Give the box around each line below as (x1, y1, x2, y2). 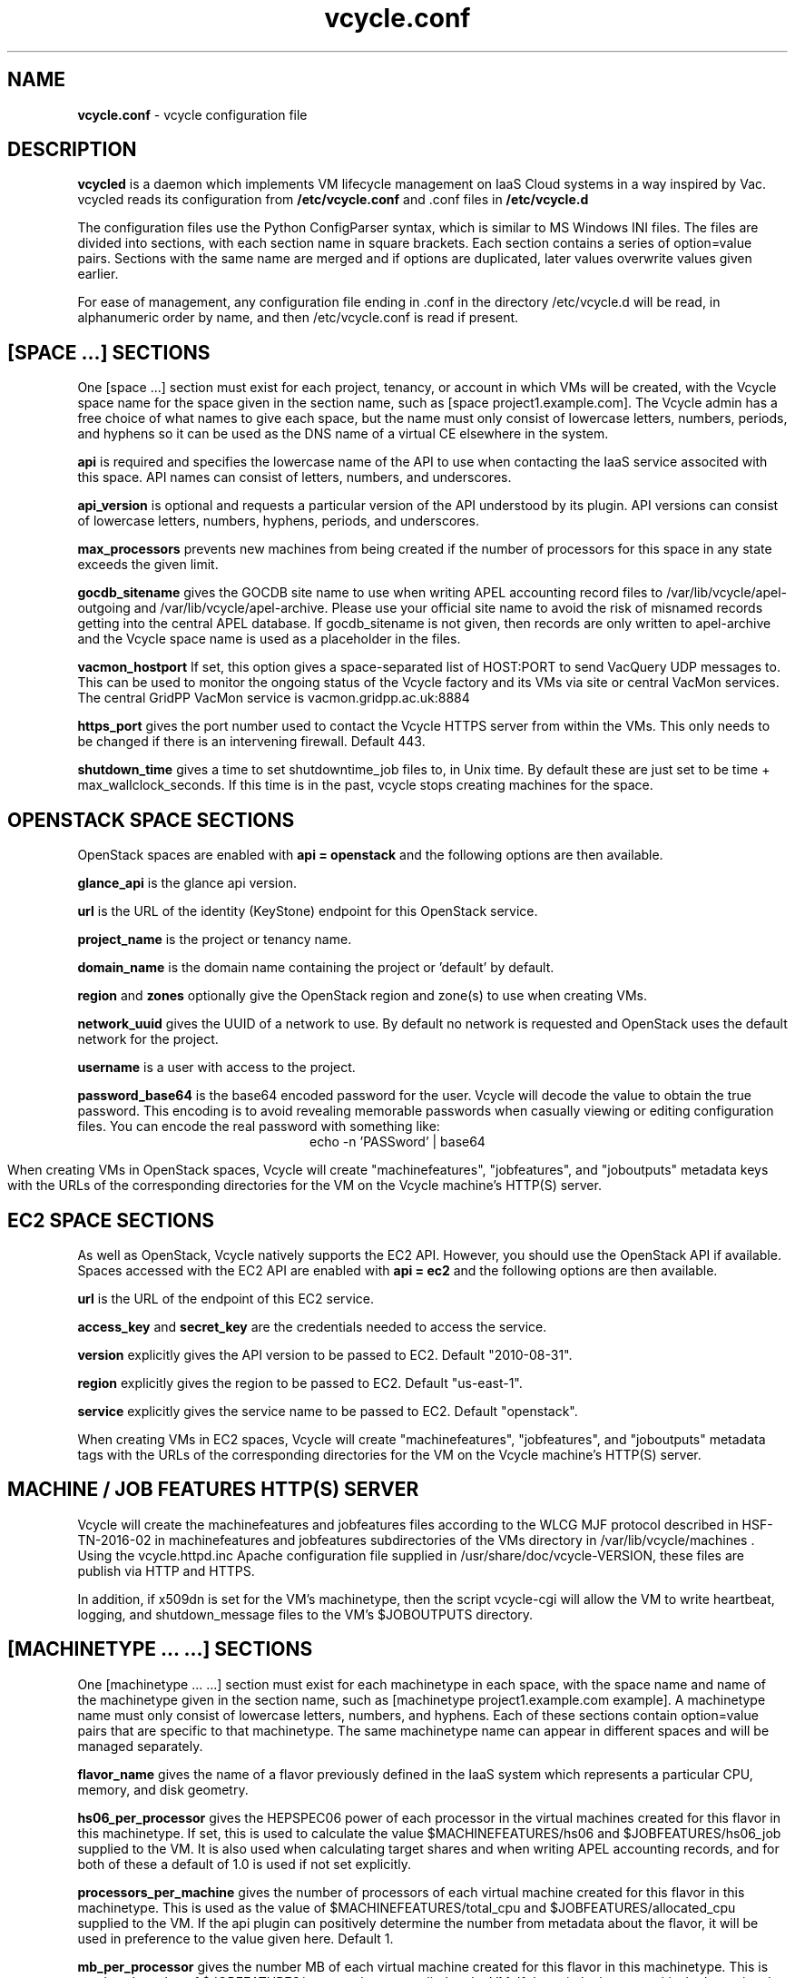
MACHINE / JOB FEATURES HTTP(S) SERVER (7, 1478, 419, 1501)
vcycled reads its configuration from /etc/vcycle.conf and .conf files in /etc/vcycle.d (77, 192, 589, 208)
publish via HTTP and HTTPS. (77, 1562, 255, 1579)
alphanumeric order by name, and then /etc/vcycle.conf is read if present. (77, 310, 519, 326)
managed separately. (77, 1737, 203, 1754)
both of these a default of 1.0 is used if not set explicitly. (77, 1855, 411, 1872)
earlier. (77, 266, 119, 282)
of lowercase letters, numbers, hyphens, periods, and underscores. (77, 513, 479, 529)
